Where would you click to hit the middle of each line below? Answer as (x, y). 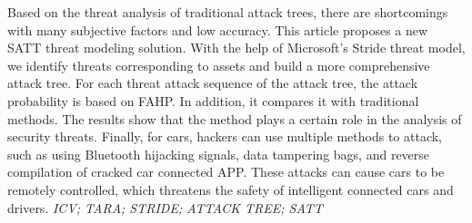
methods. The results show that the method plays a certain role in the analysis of (235, 118)
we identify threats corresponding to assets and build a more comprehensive (219, 65)
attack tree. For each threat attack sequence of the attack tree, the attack (213, 83)
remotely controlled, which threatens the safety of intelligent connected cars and (231, 189)
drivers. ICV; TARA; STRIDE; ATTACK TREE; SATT (165, 207)
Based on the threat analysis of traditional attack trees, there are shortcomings (228, 12)
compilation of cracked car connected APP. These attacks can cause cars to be (226, 172)
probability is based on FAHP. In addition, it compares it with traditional (213, 100)
